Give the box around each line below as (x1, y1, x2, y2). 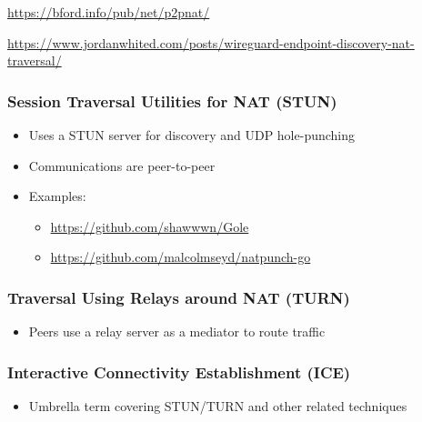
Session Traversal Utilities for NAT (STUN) (7, 89, 337, 112)
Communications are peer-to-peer (28, 156, 216, 175)
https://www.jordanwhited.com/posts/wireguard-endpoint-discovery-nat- (7, 33, 415, 52)
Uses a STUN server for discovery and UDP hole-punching (28, 126, 356, 144)
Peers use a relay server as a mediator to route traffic (28, 322, 326, 341)
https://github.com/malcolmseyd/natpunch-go (50, 247, 311, 266)
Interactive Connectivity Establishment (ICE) (7, 360, 351, 383)
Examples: (28, 186, 86, 206)
